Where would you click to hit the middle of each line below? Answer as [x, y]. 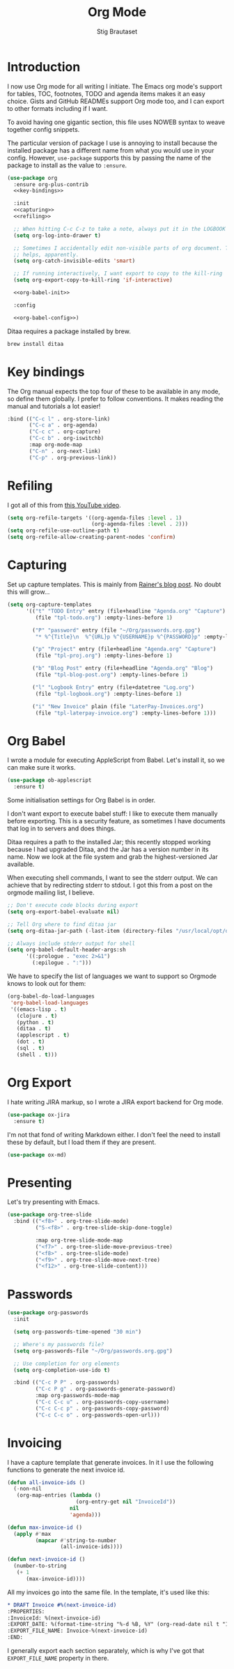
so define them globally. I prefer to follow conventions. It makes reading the [116, 399]
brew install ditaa [36, 344]
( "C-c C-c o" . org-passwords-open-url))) [97, 1415]
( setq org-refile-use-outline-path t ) [63, 531]
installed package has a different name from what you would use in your [111, 150]
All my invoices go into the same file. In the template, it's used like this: [109, 1592]
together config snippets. [44, 129]
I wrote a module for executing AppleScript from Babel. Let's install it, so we [116, 760]
